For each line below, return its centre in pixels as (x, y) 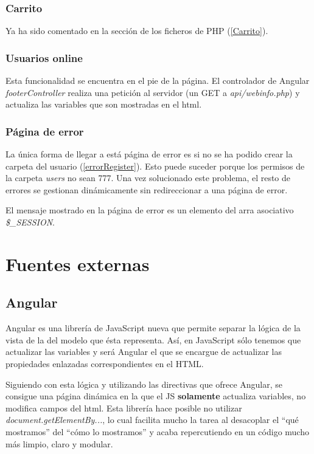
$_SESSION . (30, 222)
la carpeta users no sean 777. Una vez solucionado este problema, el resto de (148, 178)
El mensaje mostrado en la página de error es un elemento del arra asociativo (150, 210)
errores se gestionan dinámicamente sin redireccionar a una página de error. (147, 189)
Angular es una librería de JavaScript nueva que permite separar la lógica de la (153, 328)
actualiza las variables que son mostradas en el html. (104, 104)
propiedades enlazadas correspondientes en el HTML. (105, 363)
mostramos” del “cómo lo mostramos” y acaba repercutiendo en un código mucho (157, 431)
